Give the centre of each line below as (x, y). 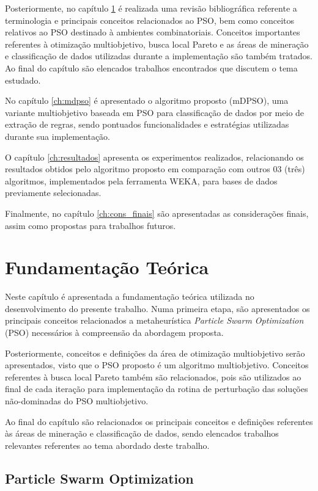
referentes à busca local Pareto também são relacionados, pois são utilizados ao (153, 376)
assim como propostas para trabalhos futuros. (91, 225)
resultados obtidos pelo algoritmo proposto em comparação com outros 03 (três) (155, 169)
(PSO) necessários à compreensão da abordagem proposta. (114, 332)
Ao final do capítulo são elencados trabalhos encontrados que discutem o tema (151, 67)
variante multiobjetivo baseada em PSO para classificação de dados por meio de (155, 112)
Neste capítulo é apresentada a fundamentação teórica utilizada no (130, 296)
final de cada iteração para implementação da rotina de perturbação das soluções (157, 389)
